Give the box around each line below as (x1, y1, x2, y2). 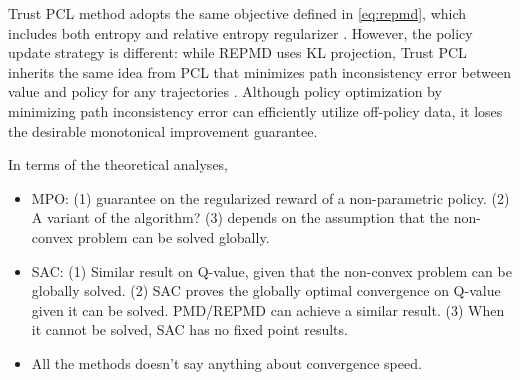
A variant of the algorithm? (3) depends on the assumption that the (31, 207, 450, 228)
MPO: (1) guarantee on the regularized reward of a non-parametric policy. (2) (31, 187, 510, 208)
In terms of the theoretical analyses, (8, 154, 229, 175)
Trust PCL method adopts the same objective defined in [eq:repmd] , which (8, 3, 467, 23)
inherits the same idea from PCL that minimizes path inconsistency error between (8, 61, 511, 82)
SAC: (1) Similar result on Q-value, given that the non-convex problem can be (31, 260, 512, 281)
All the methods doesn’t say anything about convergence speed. (31, 352, 422, 373)
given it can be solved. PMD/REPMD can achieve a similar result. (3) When (31, 299, 505, 320)
